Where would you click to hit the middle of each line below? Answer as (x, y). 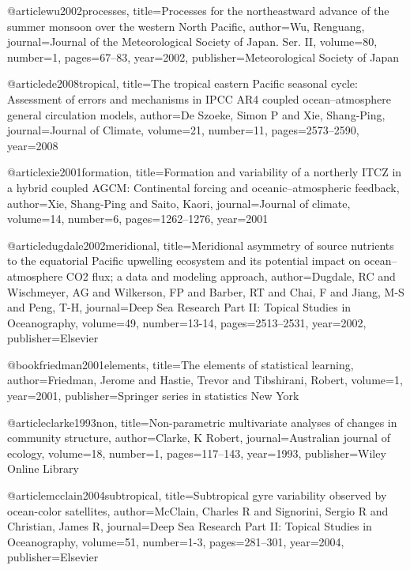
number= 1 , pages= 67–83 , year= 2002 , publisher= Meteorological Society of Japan (203, 57)
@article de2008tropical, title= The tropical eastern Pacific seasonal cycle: (182, 83)
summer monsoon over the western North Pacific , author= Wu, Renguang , (186, 26)
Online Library (43, 468)
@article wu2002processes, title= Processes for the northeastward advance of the (198, 10)
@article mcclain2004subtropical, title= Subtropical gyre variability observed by (197, 495)
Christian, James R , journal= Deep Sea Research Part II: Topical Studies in (190, 526)
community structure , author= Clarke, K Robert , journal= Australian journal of (199, 438)
